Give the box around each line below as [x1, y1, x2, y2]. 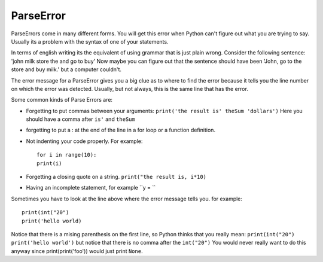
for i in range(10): [36, 151, 97, 159]
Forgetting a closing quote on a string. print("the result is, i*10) [26, 173, 206, 181]
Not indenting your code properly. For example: [26, 138, 143, 145]
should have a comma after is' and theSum [26, 115, 136, 123]
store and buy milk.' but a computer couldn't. [11, 66, 122, 73]
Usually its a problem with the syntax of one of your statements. [11, 38, 169, 45]
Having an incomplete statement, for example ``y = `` [26, 184, 156, 191]
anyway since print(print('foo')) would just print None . [11, 247, 143, 254]
